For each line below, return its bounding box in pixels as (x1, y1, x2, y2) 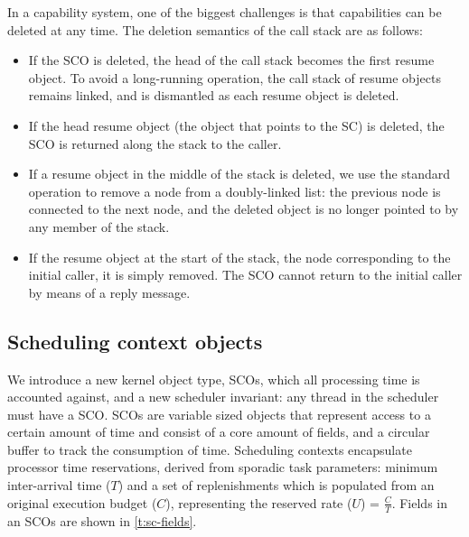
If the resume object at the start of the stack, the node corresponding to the (28, 247, 451, 266)
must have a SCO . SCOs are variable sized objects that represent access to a (7, 404, 431, 423)
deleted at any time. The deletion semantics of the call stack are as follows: (7, 20, 424, 39)
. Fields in (391, 493, 448, 512)
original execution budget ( (7, 493, 157, 512)
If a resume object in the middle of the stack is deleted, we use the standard (28, 164, 451, 183)
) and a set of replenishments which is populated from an (117, 476, 435, 495)
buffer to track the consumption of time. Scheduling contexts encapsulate (7, 440, 412, 458)
